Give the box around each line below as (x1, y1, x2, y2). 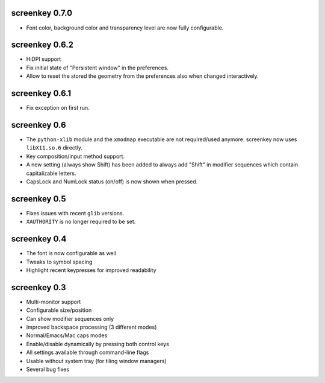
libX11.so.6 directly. (26, 144, 83, 151)
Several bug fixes (26, 366, 69, 373)
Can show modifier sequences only (26, 315, 114, 322)
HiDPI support (26, 55, 61, 63)
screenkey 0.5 (11, 194, 66, 204)
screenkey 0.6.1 (11, 88, 72, 99)
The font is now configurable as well (26, 250, 117, 257)
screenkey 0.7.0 (11, 8, 72, 18)
